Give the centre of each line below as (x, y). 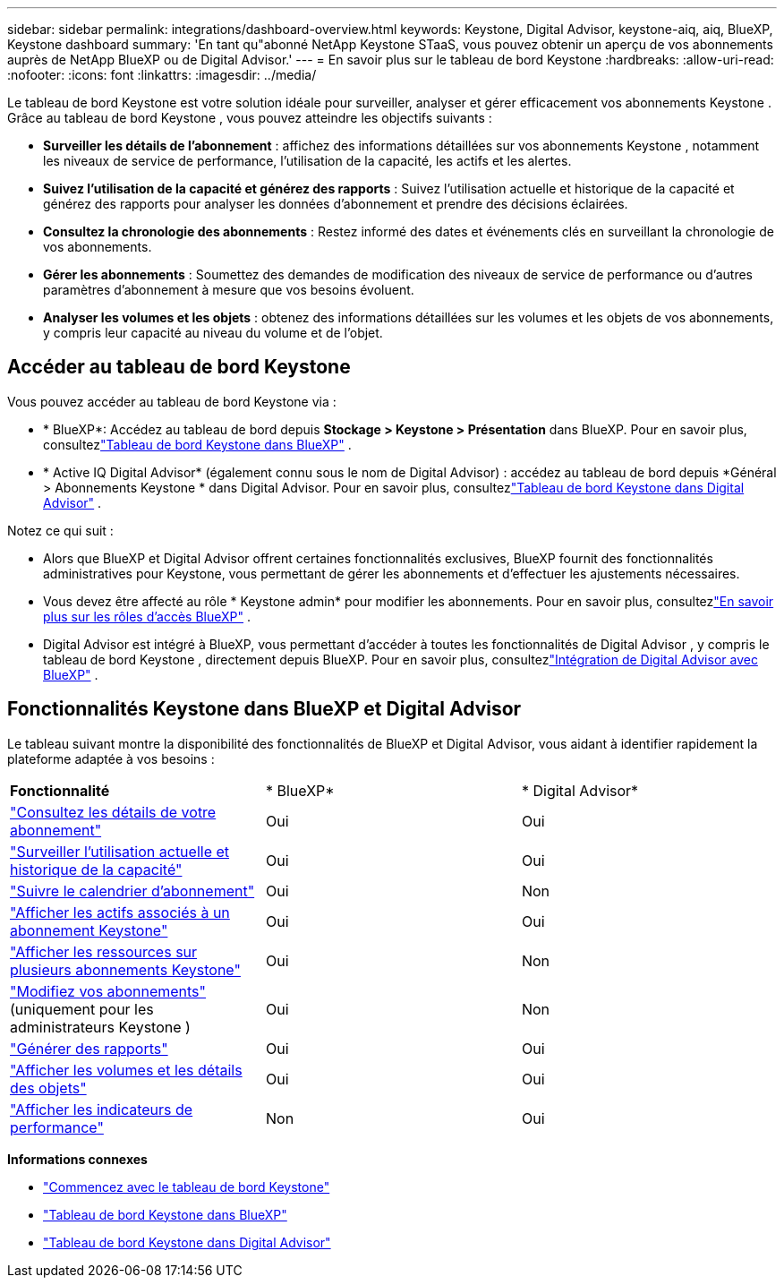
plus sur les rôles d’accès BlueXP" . (147, 616)
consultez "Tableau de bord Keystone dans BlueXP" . (197, 444)
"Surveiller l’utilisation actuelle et (120, 851)
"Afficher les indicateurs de (102, 1109)
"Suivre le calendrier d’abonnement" (132, 891)
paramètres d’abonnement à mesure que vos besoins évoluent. (229, 290)
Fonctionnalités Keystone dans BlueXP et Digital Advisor (264, 709)
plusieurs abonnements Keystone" (125, 969)
